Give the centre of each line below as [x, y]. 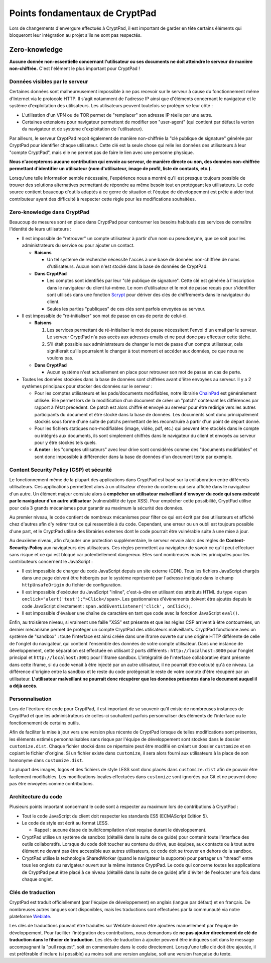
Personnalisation [31, 699]
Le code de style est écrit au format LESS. [65, 823]
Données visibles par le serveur [49, 82]
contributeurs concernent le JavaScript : [51, 562]
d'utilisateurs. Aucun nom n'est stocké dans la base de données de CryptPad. [127, 266]
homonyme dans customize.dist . [46, 760]
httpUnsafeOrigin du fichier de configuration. [72, 585]
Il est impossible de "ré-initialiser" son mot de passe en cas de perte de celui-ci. [105, 316]
